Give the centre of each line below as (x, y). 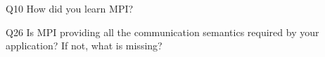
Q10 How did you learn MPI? (70, 8)
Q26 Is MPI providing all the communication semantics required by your (162, 32)
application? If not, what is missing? (84, 46)
